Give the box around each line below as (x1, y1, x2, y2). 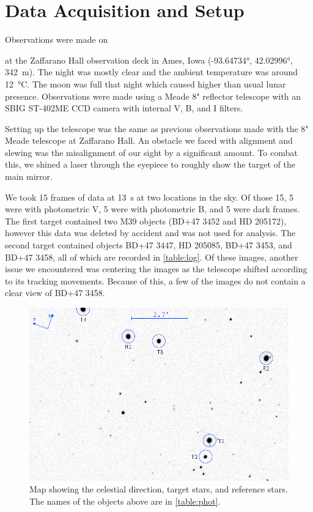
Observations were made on (5, 33, 108, 46)
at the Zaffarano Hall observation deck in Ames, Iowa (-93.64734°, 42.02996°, (5, 53, 293, 66)
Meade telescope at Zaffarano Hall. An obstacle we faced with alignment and (5, 134, 293, 147)
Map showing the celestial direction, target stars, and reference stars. (29, 483, 288, 495)
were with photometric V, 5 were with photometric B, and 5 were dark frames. (5, 202, 300, 215)
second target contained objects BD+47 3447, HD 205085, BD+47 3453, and (5, 239, 292, 251)
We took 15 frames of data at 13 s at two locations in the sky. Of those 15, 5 (5, 190, 294, 203)
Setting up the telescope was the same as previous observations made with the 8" (5, 122, 309, 135)
